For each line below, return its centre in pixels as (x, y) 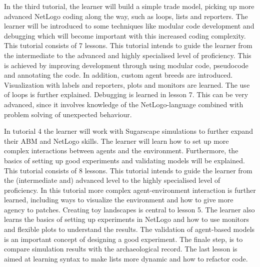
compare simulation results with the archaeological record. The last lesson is (121, 249)
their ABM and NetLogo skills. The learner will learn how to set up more (116, 141)
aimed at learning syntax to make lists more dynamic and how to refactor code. (126, 258)
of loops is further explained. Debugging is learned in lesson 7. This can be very (126, 94)
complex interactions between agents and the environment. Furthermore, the (121, 151)
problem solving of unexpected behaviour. (68, 114)
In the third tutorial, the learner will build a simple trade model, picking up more (129, 6)
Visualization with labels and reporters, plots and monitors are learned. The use (127, 84)
